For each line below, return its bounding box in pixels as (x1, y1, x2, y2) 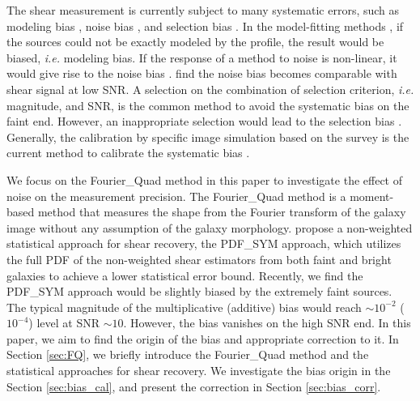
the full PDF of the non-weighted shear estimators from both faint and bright (6, 250, 392, 267)
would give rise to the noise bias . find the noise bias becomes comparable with (6, 65, 397, 82)
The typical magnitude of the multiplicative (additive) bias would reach (6, 298, 362, 315)
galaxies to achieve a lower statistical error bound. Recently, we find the (6, 267, 363, 284)
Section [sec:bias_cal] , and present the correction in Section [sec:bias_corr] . (6, 378, 381, 395)
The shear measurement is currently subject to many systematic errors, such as (6, 2, 400, 18)
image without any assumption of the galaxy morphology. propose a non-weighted (6, 219, 413, 236)
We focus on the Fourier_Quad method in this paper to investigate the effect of (6, 171, 403, 188)
